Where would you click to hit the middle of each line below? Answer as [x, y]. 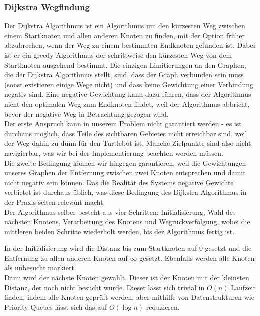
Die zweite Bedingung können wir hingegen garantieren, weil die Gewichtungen [125, 163]
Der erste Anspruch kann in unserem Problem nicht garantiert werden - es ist [123, 124]
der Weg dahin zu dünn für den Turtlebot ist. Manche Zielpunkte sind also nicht [128, 143]
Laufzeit [243, 287]
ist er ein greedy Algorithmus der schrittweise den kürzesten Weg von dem [118, 55]
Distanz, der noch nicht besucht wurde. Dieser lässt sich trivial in [104, 287]
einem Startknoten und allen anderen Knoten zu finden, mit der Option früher [124, 35]
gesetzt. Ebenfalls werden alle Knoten [197, 258]
